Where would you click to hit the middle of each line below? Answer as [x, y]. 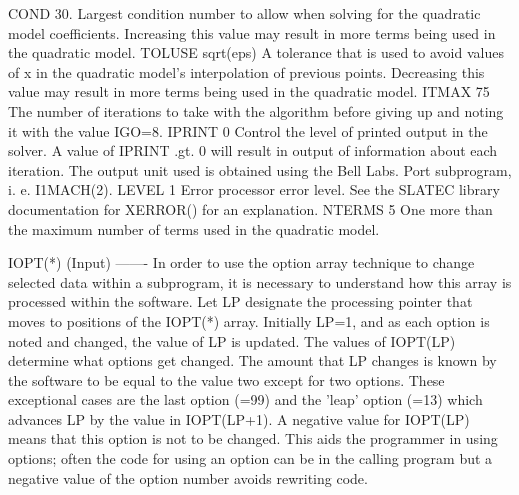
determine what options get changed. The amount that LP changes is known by [252, 360]
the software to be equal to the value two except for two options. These [226, 379]
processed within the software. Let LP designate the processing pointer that [240, 301]
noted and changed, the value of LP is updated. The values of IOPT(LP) [232, 340]
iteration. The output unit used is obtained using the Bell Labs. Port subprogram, [260, 169]
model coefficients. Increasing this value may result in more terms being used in [252, 32]
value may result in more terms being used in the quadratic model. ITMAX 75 [249, 91]
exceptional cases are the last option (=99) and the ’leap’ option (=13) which [245, 399]
